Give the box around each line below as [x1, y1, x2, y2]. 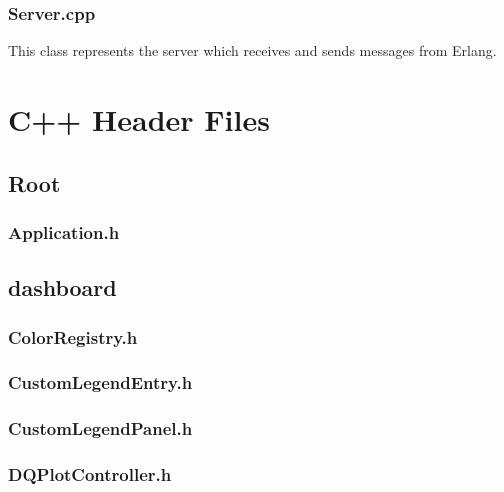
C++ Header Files [8, 99, 270, 139]
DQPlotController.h [8, 462, 172, 487]
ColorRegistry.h [8, 324, 138, 349]
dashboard [8, 272, 117, 303]
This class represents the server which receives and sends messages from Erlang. [8, 40, 497, 61]
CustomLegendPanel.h [8, 416, 193, 441]
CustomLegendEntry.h [8, 370, 193, 395]
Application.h [8, 219, 120, 244]
